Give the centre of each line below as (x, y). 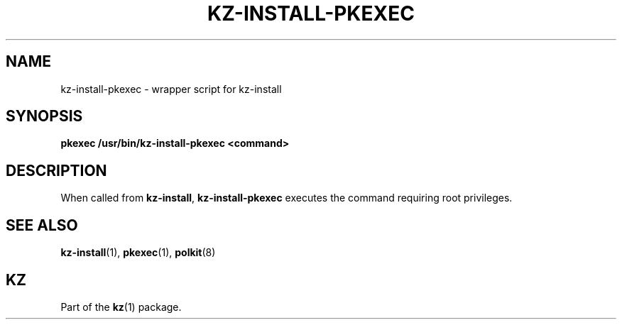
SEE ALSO (42, 225)
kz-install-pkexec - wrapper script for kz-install (171, 89)
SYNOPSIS (44, 116)
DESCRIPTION (56, 170)
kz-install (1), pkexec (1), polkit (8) (138, 253)
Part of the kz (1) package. (121, 307)
